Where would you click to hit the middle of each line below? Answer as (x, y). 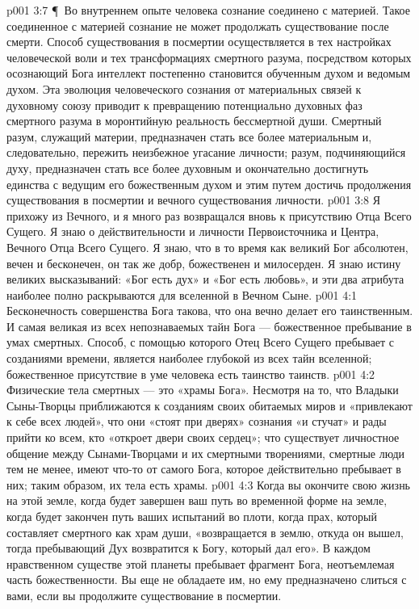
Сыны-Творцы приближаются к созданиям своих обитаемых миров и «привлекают (209, 405)
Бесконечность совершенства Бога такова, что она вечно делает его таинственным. (210, 311)
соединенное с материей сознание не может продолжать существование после (198, 25)
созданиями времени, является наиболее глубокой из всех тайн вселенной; (189, 358)
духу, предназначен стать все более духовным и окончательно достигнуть (188, 168)
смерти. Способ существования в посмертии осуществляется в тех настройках (199, 42)
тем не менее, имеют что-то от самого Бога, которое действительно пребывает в (204, 469)
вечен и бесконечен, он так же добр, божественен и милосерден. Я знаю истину (204, 263)
